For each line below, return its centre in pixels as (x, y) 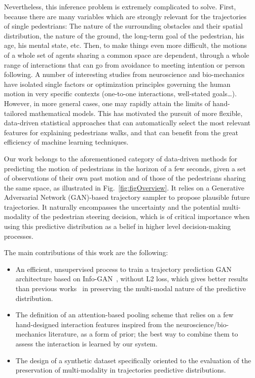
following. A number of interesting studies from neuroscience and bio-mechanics (124, 74)
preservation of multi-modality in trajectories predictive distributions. (121, 370)
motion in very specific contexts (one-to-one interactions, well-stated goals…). (120, 94)
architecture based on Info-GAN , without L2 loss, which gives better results (132, 279)
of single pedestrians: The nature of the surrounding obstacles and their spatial (124, 26)
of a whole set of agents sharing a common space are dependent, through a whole (127, 55)
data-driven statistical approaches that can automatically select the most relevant (127, 123)
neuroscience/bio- (202, 324)
